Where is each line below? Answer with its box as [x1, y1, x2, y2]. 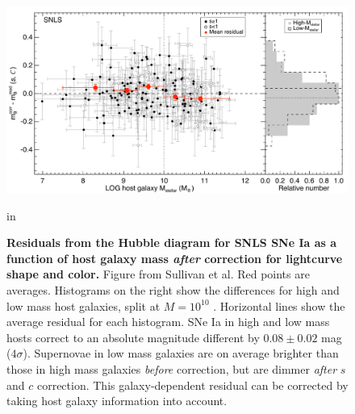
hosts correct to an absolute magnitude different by [6, 328, 260, 345]
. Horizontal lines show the [213, 297, 345, 314]
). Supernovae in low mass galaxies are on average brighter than [23, 345, 339, 362]
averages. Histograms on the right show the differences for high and [6, 282, 340, 299]
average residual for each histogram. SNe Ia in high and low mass [6, 313, 330, 330]
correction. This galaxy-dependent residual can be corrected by [36, 376, 349, 393]
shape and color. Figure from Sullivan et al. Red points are [6, 266, 310, 282]
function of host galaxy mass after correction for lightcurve [6, 249, 343, 266]
